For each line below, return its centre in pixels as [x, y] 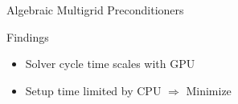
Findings [28, 36]
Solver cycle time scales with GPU [110, 64]
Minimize [209, 90]
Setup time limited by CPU [93, 90]
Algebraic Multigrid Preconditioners [95, 10]
